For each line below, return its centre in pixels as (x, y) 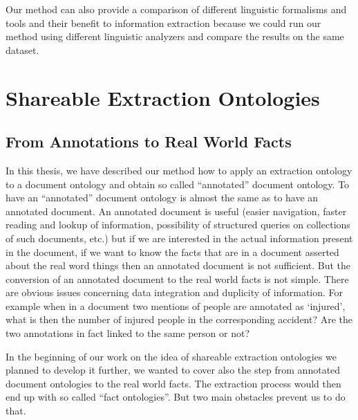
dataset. (22, 49)
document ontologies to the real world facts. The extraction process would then (173, 383)
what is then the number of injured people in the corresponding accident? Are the (179, 319)
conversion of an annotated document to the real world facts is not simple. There (177, 279)
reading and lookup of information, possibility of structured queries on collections (178, 225)
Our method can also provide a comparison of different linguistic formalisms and (176, 9)
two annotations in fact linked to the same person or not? (128, 333)
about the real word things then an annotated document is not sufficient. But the (178, 265)
